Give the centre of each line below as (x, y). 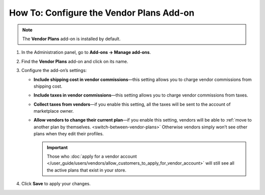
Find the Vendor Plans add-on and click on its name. (75, 61)
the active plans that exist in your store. (87, 170)
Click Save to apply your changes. (56, 184)
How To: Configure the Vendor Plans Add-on (102, 13)
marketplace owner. (54, 111)
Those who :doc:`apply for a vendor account (92, 156)
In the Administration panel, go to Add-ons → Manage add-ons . (86, 52)
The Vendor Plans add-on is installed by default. (71, 39)
